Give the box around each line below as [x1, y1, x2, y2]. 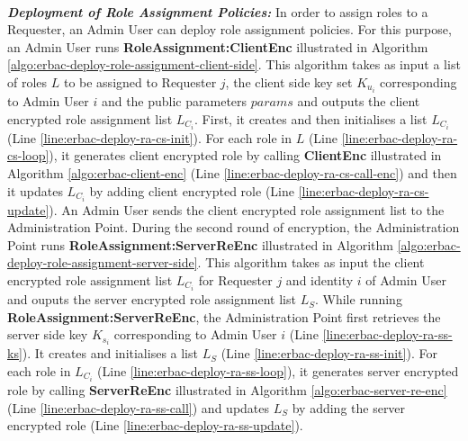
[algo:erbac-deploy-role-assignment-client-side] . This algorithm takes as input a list [7, 55, 461, 74]
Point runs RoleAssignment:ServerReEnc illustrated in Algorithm [7, 235, 393, 254]
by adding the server [292, 398, 406, 417]
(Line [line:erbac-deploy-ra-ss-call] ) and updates [7, 398, 270, 417]
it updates [7, 181, 63, 200]
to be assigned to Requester [63, 72, 217, 91]
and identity [285, 271, 354, 289]
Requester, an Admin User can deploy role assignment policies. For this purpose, [7, 20, 452, 39]
